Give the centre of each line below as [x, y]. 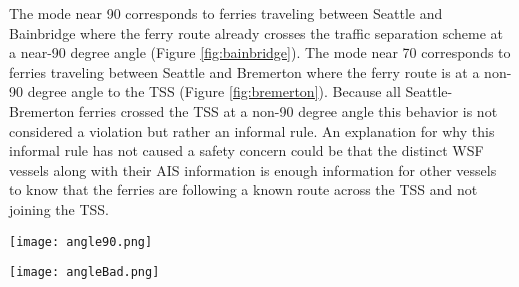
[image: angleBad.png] [84, 272]
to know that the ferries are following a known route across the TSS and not [243, 189]
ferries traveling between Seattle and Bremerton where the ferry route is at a [244, 71]
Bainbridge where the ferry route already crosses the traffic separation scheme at [256, 32]
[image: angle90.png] [81, 241]
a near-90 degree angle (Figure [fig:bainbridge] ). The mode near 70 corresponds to [260, 52]
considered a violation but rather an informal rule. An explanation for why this [252, 130]
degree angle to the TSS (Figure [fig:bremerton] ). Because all [214, 91]
